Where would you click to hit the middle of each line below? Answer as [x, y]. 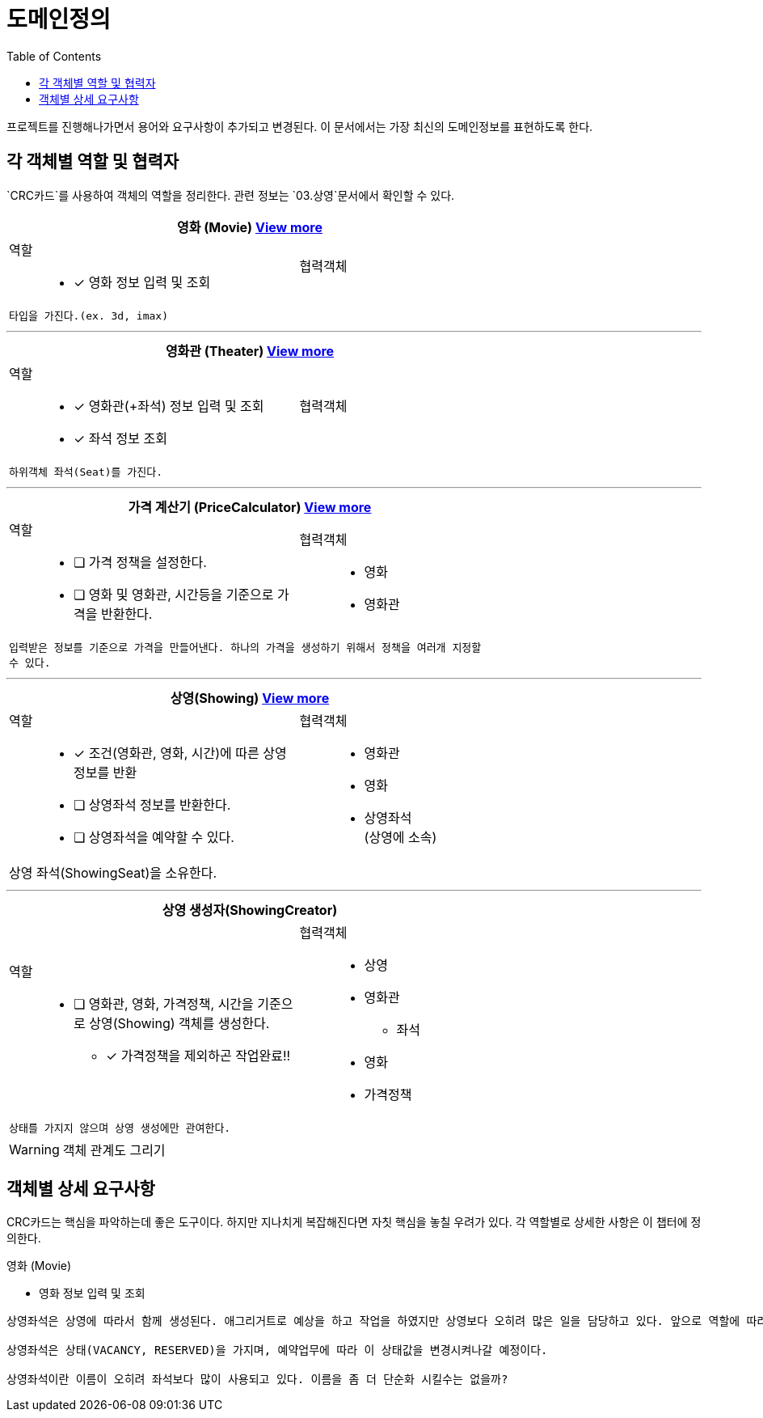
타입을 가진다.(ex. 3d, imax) [89, 315]
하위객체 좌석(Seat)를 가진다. [86, 472]
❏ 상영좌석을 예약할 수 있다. [154, 837]
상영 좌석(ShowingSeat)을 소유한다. [113, 872]
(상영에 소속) [400, 837]
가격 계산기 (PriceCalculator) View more [250, 507]
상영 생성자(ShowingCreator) [250, 910]
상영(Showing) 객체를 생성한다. [179, 1023]
